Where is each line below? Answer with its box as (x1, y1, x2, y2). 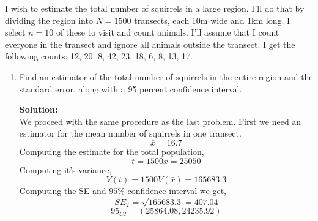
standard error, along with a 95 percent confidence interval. (19, 82, 242, 95)
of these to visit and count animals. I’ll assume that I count (56, 26, 279, 39)
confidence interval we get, (127, 184, 226, 197)
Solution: (19, 103, 58, 116)
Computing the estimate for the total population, (19, 144, 204, 157)
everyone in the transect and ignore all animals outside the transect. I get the (5, 37, 295, 50)
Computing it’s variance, (19, 163, 112, 176)
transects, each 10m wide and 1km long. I (134, 13, 290, 26)
